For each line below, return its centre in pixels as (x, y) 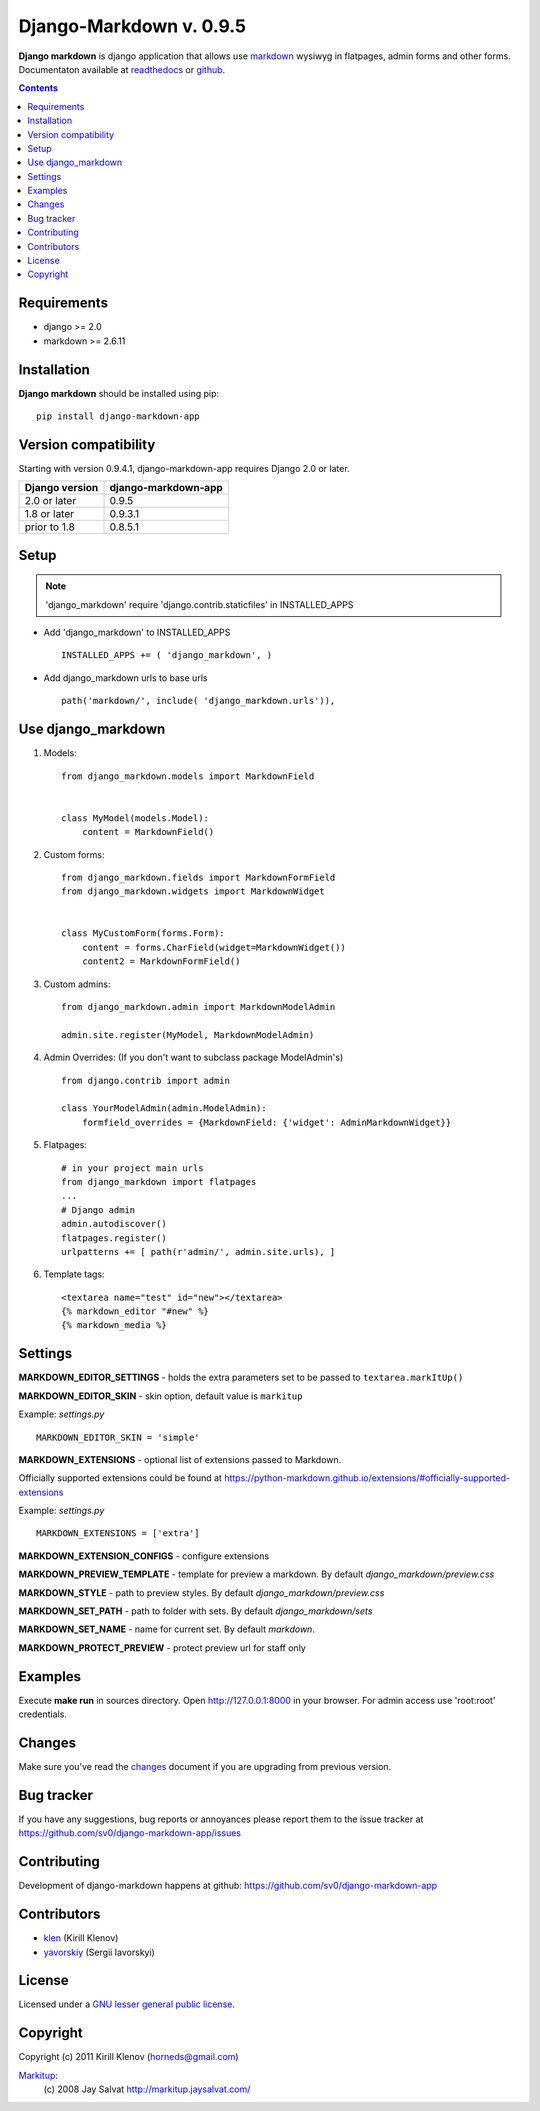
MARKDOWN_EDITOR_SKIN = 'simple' (118, 1437)
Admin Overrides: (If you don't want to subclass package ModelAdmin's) (193, 1057)
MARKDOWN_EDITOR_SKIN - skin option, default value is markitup (160, 1396)
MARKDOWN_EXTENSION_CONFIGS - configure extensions (144, 1556)
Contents (38, 88)
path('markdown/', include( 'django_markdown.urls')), (198, 701)
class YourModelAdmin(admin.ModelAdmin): (164, 1108)
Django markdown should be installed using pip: (119, 393)
